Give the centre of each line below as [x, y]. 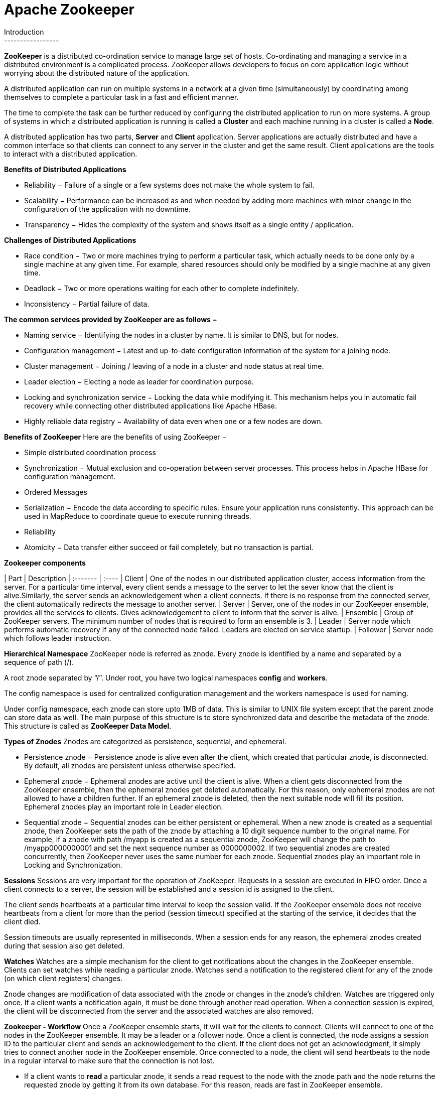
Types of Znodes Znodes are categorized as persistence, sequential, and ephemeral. [145, 741]
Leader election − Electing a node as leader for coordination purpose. [139, 381]
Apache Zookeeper [69, 10]
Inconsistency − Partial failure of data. [87, 304]
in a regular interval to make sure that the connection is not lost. [109, 1060]
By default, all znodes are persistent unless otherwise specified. [130, 765]
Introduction [24, 32]
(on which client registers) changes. [63, 978]
